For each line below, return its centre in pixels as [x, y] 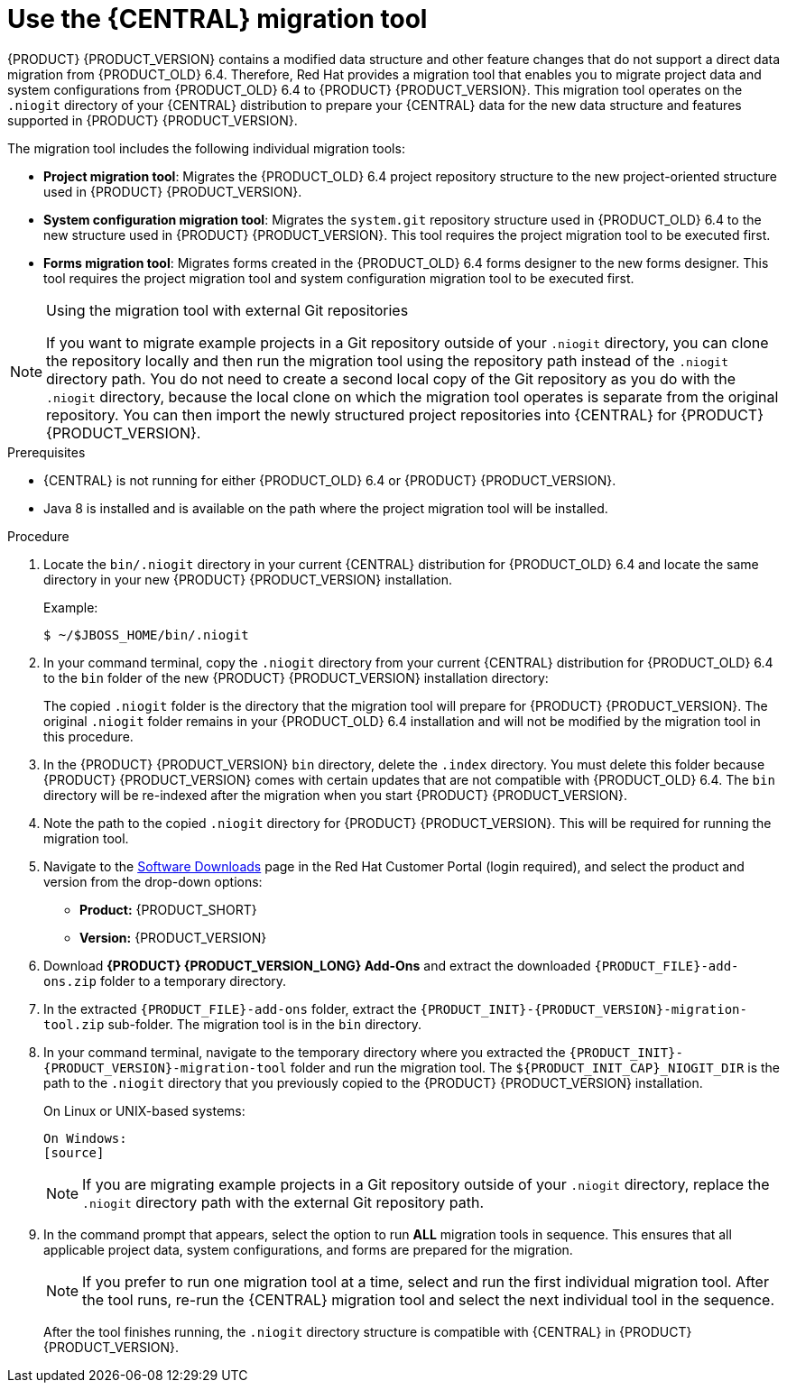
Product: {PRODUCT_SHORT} [168, 909]
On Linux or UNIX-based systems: [144, 1110]
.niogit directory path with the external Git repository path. [283, 1202]
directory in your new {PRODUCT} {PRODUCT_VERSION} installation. [248, 579]
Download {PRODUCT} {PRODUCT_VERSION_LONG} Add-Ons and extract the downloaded [317, 965]
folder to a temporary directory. [193, 980]
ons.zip [70, 981]
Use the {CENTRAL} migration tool [218, 19]
